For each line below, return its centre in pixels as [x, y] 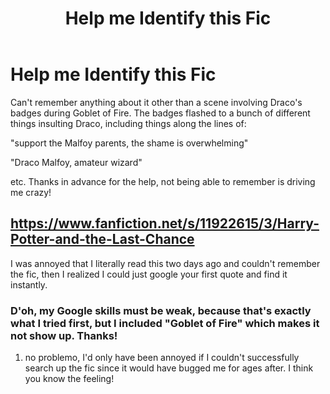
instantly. [29, 284]
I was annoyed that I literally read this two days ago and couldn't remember [165, 263]
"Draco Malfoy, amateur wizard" [76, 162]
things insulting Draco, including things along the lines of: [128, 123]
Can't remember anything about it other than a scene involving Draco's [156, 102]
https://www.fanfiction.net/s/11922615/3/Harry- [165, 223]
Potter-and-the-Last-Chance [102, 239]
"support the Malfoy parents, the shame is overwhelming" [129, 143]
